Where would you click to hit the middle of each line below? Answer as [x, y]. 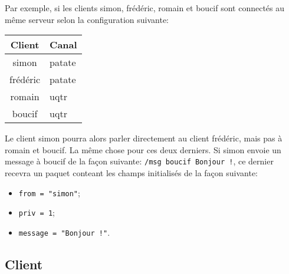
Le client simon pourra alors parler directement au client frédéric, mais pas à [144, 138]
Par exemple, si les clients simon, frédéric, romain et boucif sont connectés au [145, 8]
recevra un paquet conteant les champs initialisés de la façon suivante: [131, 173]
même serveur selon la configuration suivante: [87, 19]
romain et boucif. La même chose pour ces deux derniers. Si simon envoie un [143, 149]
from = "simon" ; [49, 192]
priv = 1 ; [37, 212]
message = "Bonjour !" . [64, 232]
